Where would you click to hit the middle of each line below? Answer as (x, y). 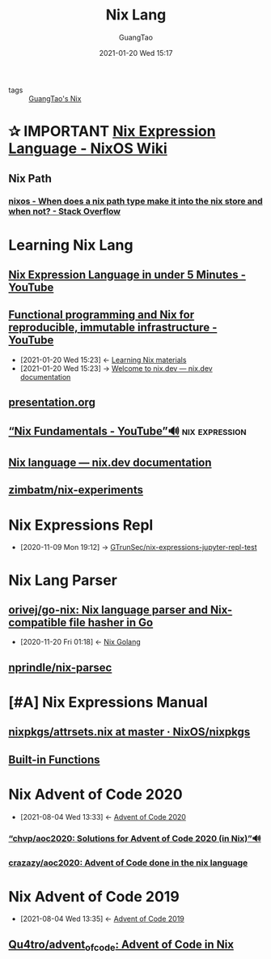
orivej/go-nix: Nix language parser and (108, 609)
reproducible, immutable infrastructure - (113, 328)
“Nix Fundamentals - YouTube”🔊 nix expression (127, 431)
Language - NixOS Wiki (88, 149)
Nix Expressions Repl (81, 525)
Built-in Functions (54, 759)
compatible (38, 622)
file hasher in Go (111, 622)
